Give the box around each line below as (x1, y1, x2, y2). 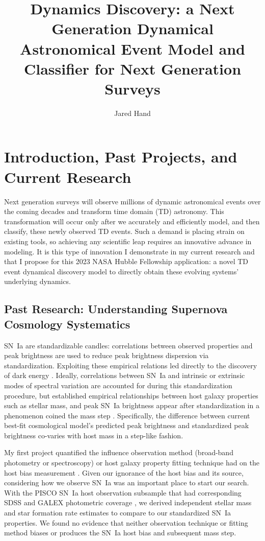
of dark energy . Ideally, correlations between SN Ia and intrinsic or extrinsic (4, 370, 245, 381)
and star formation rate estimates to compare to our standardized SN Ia (4, 507, 231, 518)
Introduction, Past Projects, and (4, 146, 237, 167)
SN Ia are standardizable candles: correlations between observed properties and (4, 340, 253, 350)
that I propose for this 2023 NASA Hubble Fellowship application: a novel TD (4, 256, 249, 267)
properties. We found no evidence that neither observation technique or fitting (4, 517, 248, 528)
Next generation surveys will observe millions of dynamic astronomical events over (4, 196, 261, 206)
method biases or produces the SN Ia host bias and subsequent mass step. (4, 527, 236, 538)
